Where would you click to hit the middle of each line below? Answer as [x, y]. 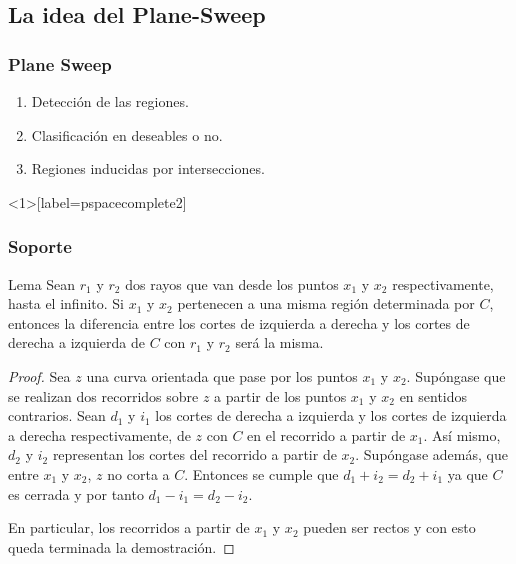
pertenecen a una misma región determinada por [326, 303]
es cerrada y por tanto [76, 493]
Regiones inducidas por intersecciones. [148, 168]
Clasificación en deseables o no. [127, 134]
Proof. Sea [39, 375]
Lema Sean [42, 283]
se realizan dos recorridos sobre [103, 395]
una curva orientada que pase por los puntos [222, 375]
